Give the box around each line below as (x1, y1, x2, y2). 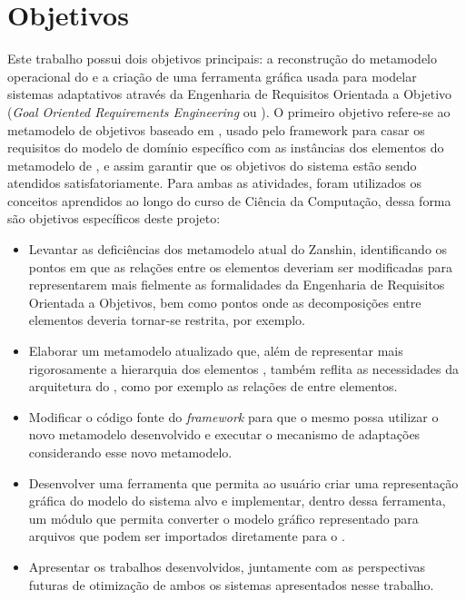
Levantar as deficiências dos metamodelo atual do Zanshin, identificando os (28, 240, 448, 259)
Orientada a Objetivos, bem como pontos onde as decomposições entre (28, 292, 421, 311)
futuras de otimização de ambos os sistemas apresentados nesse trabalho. (28, 575, 434, 594)
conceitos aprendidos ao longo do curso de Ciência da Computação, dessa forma (7, 191, 451, 210)
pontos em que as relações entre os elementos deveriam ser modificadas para (28, 257, 452, 276)
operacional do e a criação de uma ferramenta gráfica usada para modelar (7, 66, 417, 85)
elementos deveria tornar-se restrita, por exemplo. (28, 310, 305, 330)
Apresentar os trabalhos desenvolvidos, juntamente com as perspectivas (28, 556, 426, 575)
